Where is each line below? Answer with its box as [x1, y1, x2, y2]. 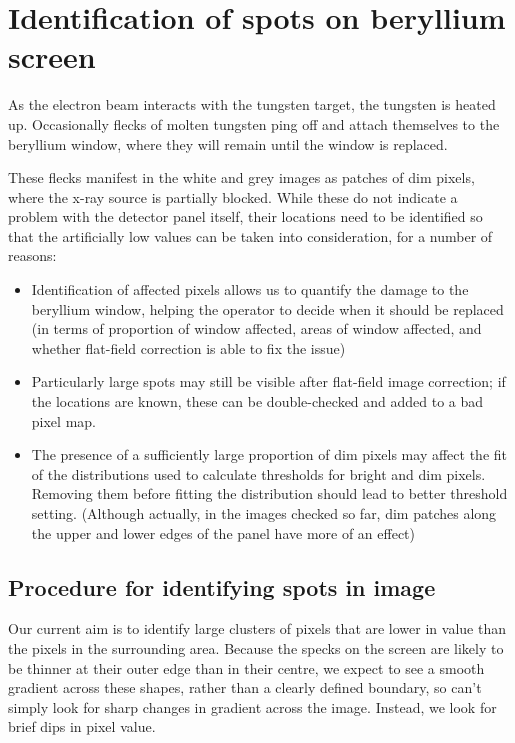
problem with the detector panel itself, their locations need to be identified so [8, 206, 483, 227]
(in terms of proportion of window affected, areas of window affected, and [31, 318, 482, 339]
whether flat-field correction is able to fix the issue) [31, 337, 346, 358]
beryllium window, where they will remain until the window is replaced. [8, 133, 448, 154]
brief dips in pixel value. [8, 716, 156, 737]
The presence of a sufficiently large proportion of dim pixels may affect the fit [31, 444, 507, 465]
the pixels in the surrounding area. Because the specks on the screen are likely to [8, 637, 504, 658]
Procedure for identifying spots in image [8, 571, 436, 602]
